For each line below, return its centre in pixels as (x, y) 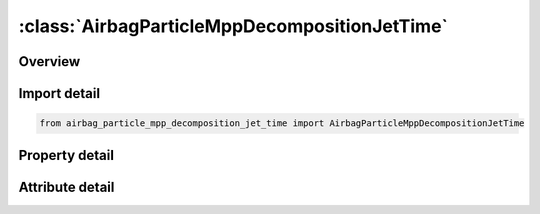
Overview (49, 61)
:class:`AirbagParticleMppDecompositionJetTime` (233, 26)
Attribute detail (66, 186)
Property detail (66, 155)
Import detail (59, 93)
